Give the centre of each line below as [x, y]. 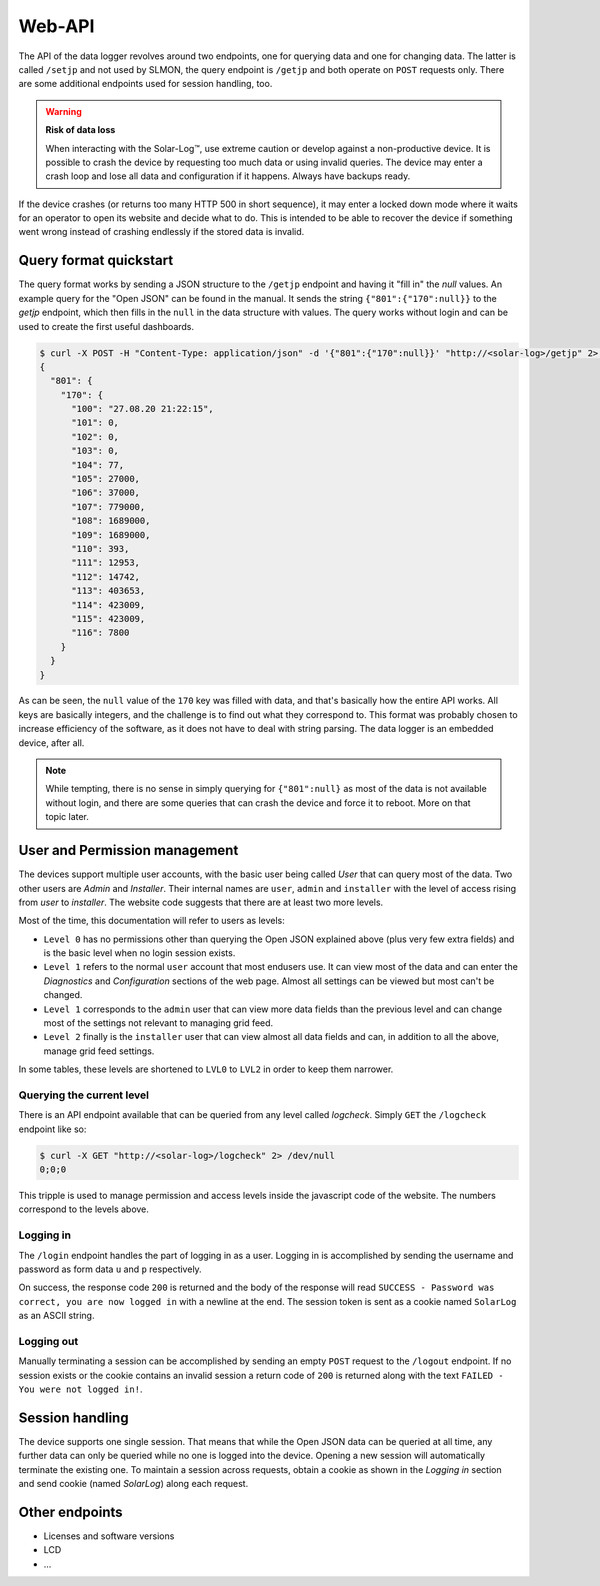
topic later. [67, 817]
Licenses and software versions [109, 1536]
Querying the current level [84, 1095]
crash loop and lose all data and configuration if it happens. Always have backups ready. [228, 176]
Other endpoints [71, 1512]
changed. [63, 995]
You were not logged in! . [80, 1389]
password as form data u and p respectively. [110, 1269]
